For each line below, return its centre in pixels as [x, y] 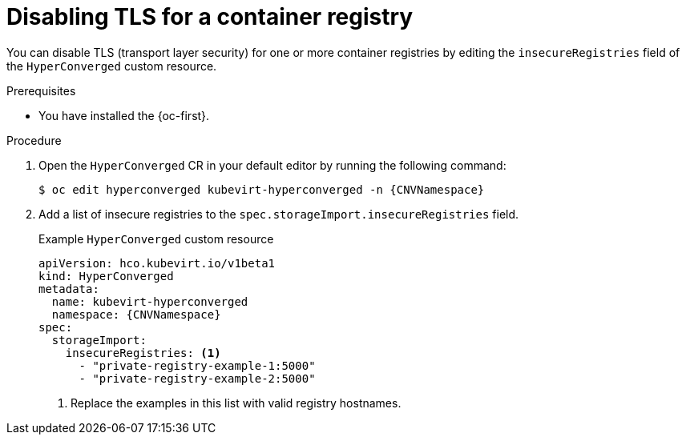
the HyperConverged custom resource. [112, 66]
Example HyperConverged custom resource [156, 239]
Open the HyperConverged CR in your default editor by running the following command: [272, 165]
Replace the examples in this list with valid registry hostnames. [236, 403]
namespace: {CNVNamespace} [136, 314]
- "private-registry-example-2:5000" [197, 378]
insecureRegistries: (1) [143, 353]
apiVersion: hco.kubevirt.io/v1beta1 [157, 263]
